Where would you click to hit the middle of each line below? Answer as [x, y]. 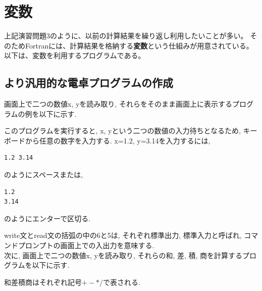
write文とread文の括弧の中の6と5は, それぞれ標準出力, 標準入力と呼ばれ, [123, 235]
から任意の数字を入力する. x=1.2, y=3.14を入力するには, [118, 140]
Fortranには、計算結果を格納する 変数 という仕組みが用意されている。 [139, 45]
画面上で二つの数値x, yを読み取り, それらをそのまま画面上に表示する [118, 104]
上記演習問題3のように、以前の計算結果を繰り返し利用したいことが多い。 [126, 36]
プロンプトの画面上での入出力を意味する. [86, 245]
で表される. [122, 282]
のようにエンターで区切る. [47, 218]
